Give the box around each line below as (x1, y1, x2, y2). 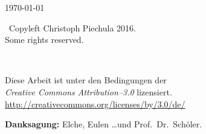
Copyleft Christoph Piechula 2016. (8, 21, 136, 34)
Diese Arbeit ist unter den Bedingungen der (5, 74, 167, 86)
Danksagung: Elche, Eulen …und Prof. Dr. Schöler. (5, 118, 202, 130)
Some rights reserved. (5, 33, 84, 46)
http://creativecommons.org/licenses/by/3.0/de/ (5, 97, 185, 110)
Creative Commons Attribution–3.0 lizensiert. (5, 85, 172, 98)
